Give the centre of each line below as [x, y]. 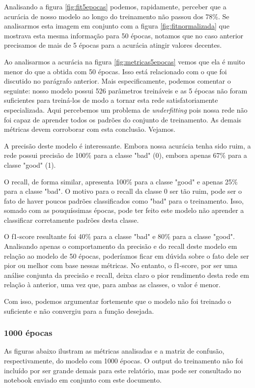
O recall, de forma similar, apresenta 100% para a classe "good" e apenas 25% [121, 181]
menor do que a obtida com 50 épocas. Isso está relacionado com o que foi [115, 71]
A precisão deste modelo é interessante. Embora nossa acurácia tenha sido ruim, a [127, 145]
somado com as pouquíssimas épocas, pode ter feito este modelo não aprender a [124, 210]
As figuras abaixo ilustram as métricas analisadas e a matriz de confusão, [114, 351]
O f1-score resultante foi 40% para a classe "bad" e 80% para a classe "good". [119, 236]
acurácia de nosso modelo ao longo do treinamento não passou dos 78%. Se [117, 16]
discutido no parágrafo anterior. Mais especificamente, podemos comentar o [117, 81]
